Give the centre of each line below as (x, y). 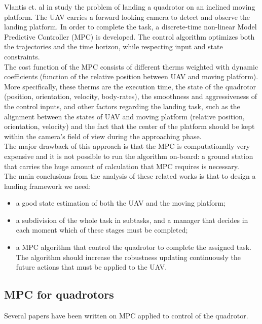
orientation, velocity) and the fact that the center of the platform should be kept (129, 126)
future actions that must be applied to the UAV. (91, 267)
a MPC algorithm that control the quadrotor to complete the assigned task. (134, 247)
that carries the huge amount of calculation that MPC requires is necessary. (122, 166)
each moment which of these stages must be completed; (102, 230)
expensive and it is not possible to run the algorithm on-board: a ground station (129, 156)
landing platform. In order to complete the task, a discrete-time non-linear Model (130, 27)
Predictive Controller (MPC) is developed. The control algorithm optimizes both (129, 36)
